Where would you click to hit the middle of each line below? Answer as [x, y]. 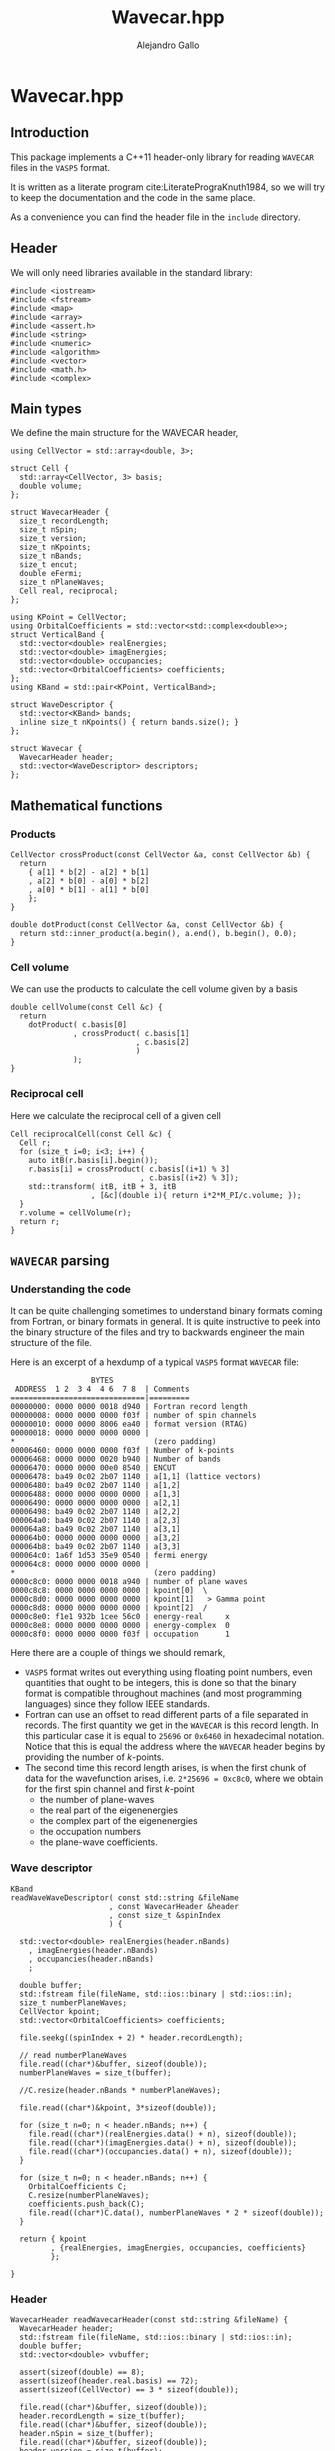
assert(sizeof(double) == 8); [82, 2372]
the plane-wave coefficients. [98, 1842]
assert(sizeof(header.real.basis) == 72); [109, 2381]
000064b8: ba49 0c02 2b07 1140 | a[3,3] [96, 1547]
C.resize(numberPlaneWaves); [89, 2195]
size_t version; [53, 539]
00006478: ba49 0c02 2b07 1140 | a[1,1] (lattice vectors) [136, 1477]
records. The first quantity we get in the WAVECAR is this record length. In [172, 1725]
